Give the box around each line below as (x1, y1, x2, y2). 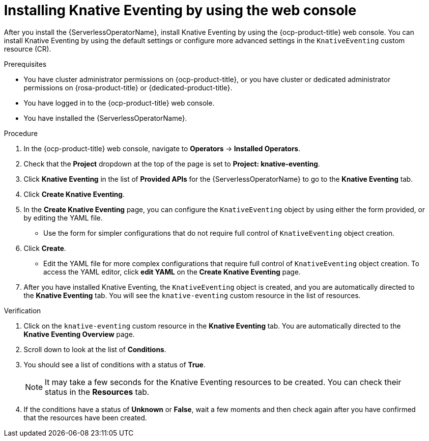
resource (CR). (4, 44, 51, 53)
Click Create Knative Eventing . (24, 190, 125, 198)
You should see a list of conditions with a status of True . (24, 360, 205, 369)
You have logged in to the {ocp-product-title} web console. (24, 98, 215, 107)
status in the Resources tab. (45, 386, 149, 397)
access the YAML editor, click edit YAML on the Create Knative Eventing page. (43, 267, 301, 276)
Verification (4, 306, 41, 315)
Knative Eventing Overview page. (24, 330, 135, 338)
